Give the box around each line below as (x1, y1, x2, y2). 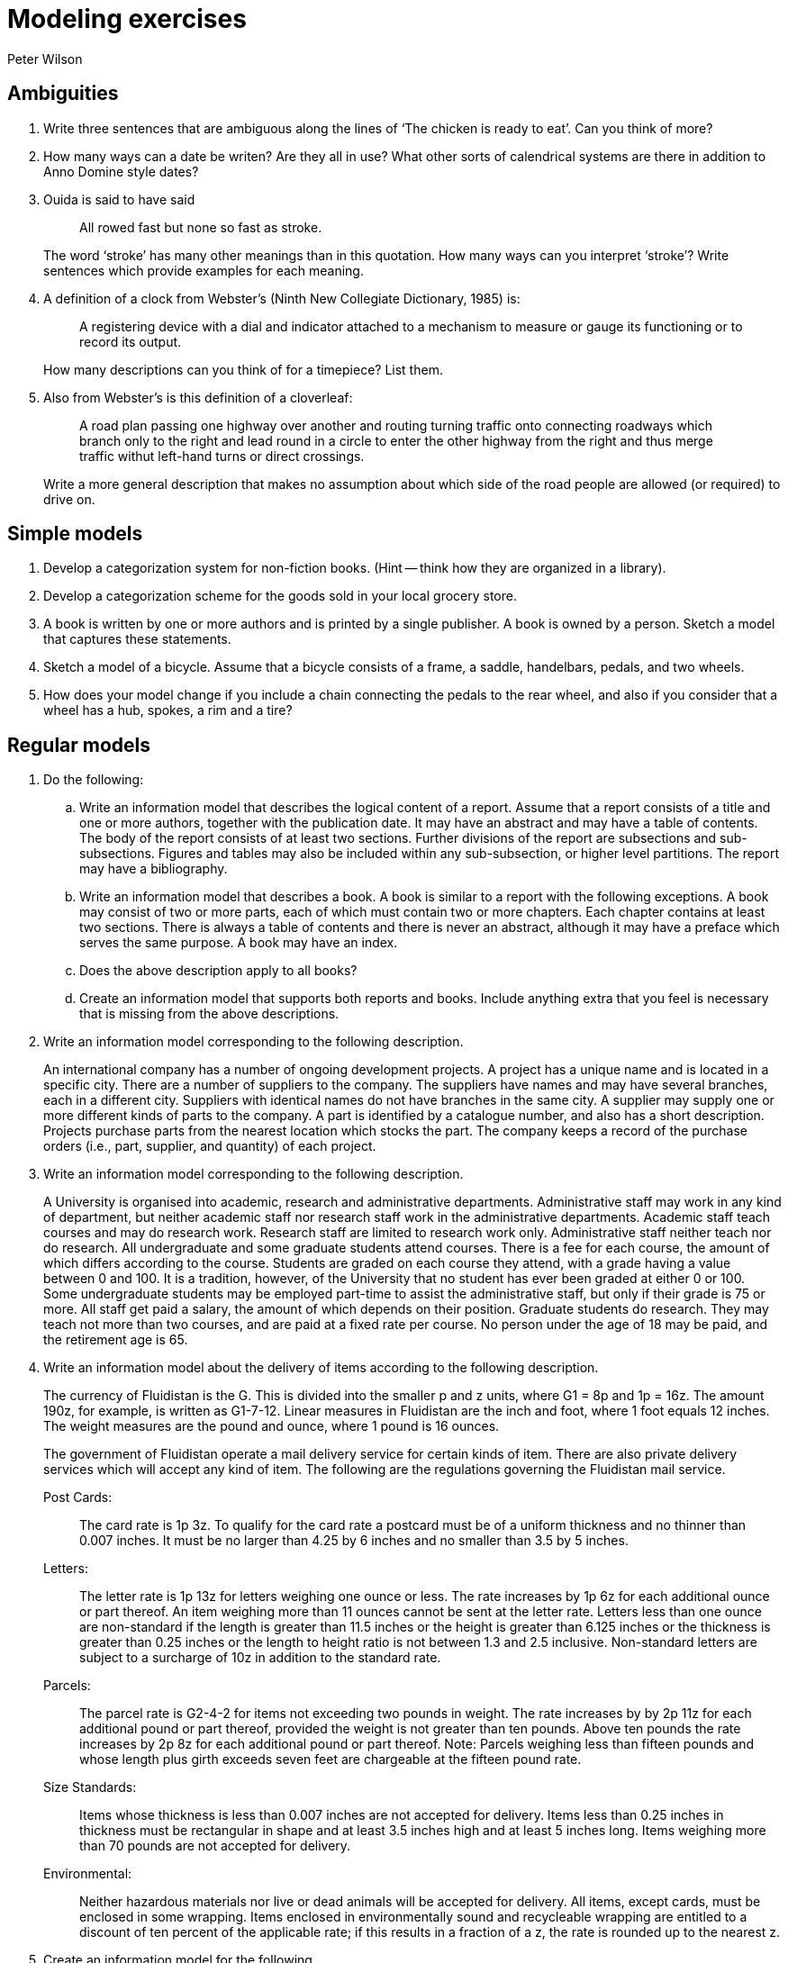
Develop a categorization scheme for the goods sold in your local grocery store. (43, 588, 517, 604)
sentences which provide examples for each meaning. (43, 262, 364, 278)
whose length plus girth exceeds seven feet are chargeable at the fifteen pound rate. (79, 1751, 582, 1768)
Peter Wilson (7, 50, 83, 67)
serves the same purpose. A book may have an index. (79, 935, 398, 951)
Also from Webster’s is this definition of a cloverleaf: (43, 389, 353, 405)
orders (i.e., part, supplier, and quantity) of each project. (43, 1138, 376, 1154)
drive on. (43, 491, 95, 507)
